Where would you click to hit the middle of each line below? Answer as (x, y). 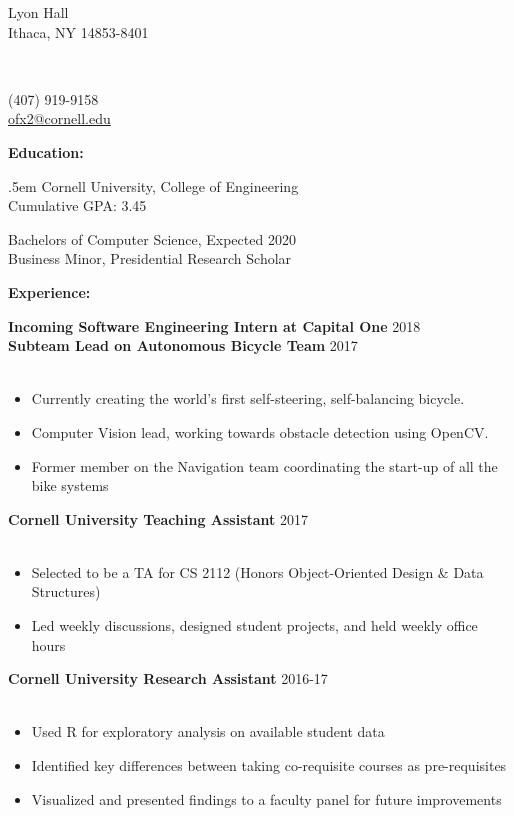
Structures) (66, 591)
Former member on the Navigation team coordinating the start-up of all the (264, 465)
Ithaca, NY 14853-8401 (78, 31)
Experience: (49, 291)
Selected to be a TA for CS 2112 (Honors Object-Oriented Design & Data (257, 571)
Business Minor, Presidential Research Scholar (150, 258)
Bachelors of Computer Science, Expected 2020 (152, 238)
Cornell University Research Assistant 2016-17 (168, 678)
